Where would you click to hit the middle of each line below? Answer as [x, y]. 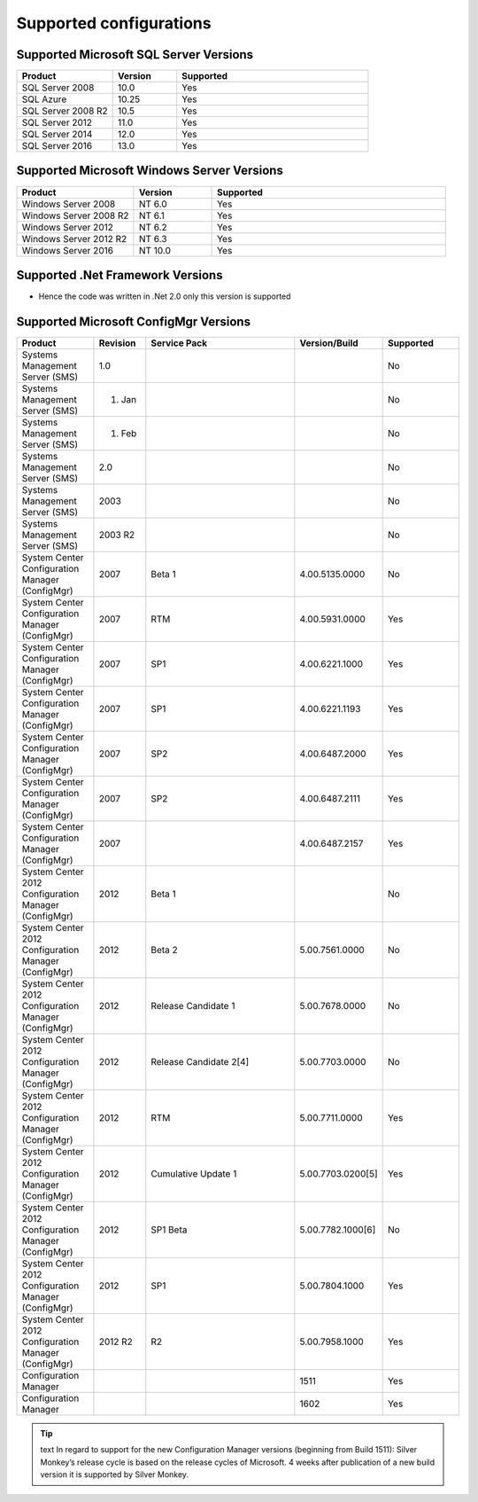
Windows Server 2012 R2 [74, 239]
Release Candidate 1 [193, 1006]
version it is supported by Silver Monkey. [115, 1475]
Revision [117, 343]
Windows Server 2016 [68, 250]
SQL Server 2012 [57, 122]
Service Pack [179, 343]
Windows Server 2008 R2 [75, 215]
